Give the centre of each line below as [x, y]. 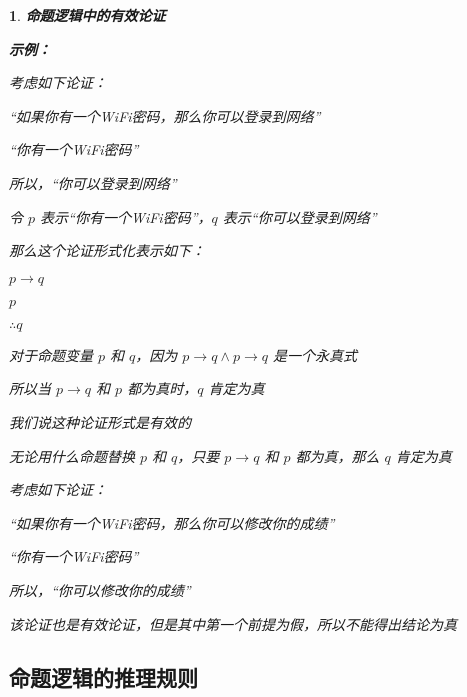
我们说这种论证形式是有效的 [100, 421]
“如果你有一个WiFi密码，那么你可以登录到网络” [165, 115]
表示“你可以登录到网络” [299, 216]
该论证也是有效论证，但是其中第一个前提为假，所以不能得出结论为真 [233, 623]
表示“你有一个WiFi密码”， [126, 216]
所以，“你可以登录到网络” [93, 182]
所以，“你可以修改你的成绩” [100, 589]
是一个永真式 [314, 354]
